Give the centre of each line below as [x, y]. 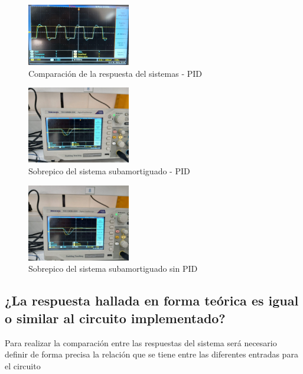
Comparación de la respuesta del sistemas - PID [115, 73]
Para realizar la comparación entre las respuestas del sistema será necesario [141, 342]
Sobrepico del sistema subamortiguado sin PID [113, 269]
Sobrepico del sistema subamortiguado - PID [109, 170]
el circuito [23, 365]
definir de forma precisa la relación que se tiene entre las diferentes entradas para [151, 354]
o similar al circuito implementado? [115, 318]
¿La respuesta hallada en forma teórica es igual [152, 300]
